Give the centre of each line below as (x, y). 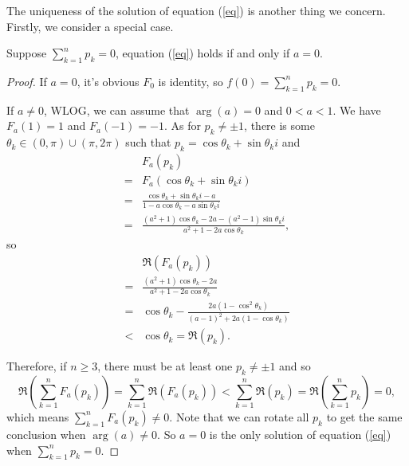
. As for (182, 125)
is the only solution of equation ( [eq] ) (300, 434)
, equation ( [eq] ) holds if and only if (203, 53)
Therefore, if (37, 366)
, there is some (279, 125)
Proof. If (27, 81)
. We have (357, 110)
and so (295, 366)
